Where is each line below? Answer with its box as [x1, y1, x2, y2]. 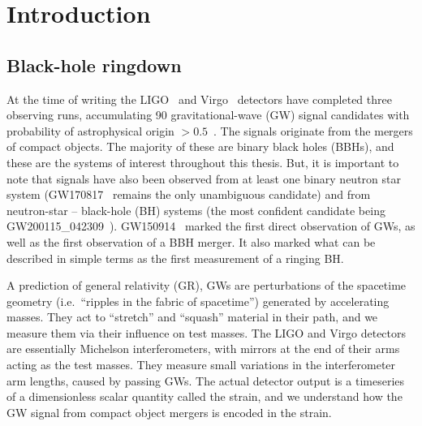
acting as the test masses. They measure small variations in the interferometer [6, 356, 396, 373]
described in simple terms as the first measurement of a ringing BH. [6, 249, 344, 266]
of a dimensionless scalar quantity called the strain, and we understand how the [6, 388, 403, 405]
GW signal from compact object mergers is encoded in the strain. [6, 403, 332, 420]
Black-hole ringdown [6, 52, 182, 77]
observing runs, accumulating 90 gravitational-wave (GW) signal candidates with [6, 106, 410, 123]
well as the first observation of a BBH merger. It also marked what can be [6, 233, 376, 250]
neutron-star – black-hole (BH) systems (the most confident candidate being [6, 201, 385, 218]
